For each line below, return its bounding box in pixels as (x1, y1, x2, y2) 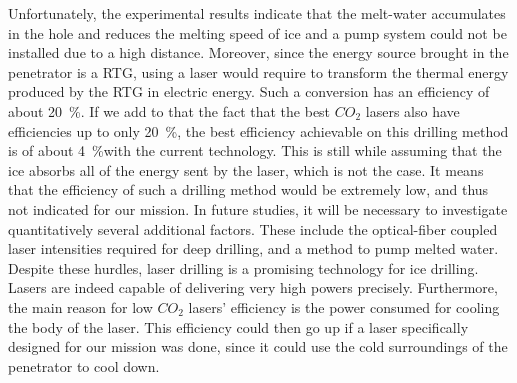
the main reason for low (8, 296, 153, 317)
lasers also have (365, 100, 460, 121)
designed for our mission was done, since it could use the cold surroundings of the (8, 336, 508, 357)
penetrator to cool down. (8, 355, 160, 376)
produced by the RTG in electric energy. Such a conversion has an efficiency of (8, 81, 490, 102)
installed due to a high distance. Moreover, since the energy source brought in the (8, 42, 509, 63)
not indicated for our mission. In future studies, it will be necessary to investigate (8, 198, 508, 219)
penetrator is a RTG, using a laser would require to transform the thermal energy (8, 61, 509, 82)
